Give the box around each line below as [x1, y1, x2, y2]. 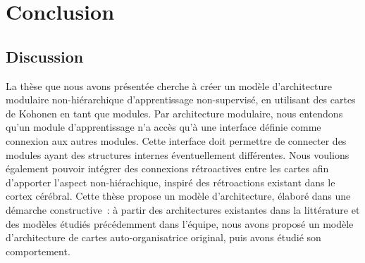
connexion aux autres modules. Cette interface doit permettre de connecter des [6, 133, 347, 148]
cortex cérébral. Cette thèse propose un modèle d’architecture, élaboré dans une [6, 188, 351, 203]
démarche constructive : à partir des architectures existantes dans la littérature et [6, 202, 360, 217]
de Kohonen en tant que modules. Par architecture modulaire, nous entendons [6, 105, 343, 120]
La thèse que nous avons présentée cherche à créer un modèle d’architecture [6, 78, 333, 93]
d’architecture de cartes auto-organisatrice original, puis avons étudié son [6, 230, 321, 245]
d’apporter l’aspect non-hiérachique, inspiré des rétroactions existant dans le [6, 174, 335, 189]
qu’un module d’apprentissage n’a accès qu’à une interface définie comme [6, 120, 321, 134]
